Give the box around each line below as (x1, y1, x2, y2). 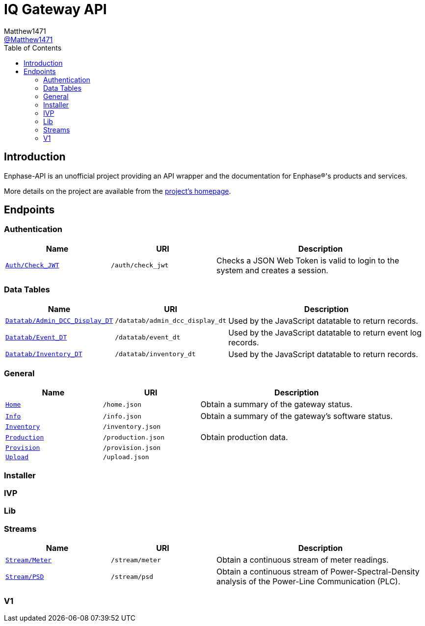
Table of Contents (4, 43, 62, 52)
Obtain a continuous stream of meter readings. (216, 555, 389, 565)
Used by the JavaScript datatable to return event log (228, 327, 422, 338)
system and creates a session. (216, 265, 328, 275)
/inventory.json (103, 423, 161, 431)
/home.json (103, 400, 142, 408)
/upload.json (103, 453, 149, 461)
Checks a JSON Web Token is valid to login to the (216, 255, 399, 265)
